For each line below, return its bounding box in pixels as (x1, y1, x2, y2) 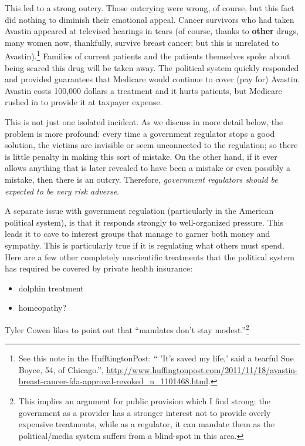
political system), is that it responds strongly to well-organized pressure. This (5, 216, 283, 228)
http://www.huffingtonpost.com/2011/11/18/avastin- (106, 363, 298, 375)
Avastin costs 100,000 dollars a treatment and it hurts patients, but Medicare (5, 84, 282, 96)
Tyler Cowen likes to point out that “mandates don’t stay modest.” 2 (5, 321, 249, 336)
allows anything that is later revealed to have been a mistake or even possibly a (5, 162, 290, 174)
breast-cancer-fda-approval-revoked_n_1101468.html (18, 375, 208, 387)
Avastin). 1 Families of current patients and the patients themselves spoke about (5, 48, 290, 62)
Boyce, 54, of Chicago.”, (18, 363, 104, 375)
